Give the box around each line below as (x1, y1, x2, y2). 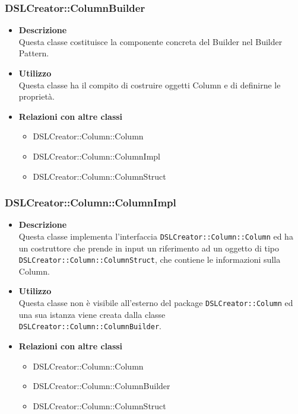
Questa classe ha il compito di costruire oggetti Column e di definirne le (18, 78, 281, 91)
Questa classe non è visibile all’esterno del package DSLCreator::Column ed (18, 297, 293, 309)
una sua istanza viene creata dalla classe (18, 308, 166, 320)
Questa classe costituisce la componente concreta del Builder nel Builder (18, 35, 283, 47)
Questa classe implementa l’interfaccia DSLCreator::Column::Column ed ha (18, 230, 293, 242)
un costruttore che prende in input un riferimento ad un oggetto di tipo (18, 241, 280, 254)
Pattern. (18, 47, 49, 59)
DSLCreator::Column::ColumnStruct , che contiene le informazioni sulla (18, 253, 281, 266)
